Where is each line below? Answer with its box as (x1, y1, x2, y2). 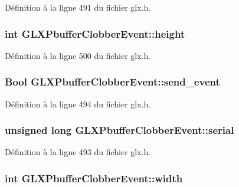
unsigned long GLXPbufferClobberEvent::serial (5, 123, 234, 137)
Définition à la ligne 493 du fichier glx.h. (5, 146, 151, 158)
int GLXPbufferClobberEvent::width (5, 170, 183, 185)
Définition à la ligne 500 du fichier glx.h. (5, 49, 151, 61)
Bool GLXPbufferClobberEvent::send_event (5, 74, 220, 89)
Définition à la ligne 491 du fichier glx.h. (5, 1, 151, 13)
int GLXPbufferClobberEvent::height (5, 26, 185, 41)
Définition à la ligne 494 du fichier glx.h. (5, 97, 151, 110)
